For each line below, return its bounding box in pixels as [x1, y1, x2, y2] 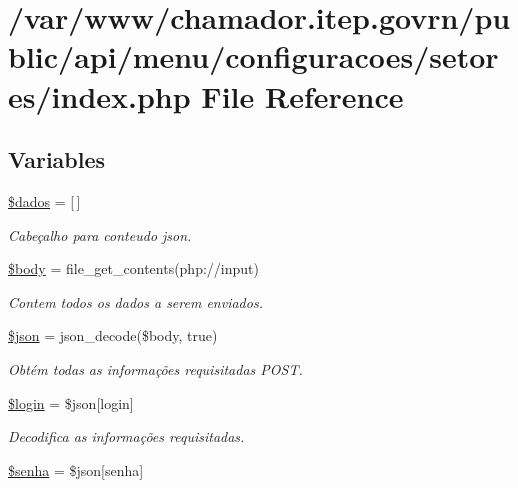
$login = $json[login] [8, 392, 134, 413]
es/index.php [8, 75, 191, 116]
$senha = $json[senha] [8, 459, 144, 480]
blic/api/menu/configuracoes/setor [8, 36, 499, 77]
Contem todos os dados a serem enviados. [8, 291, 263, 312]
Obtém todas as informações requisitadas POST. [8, 358, 303, 379]
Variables [8, 144, 106, 175]
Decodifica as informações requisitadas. [8, 426, 245, 447]
